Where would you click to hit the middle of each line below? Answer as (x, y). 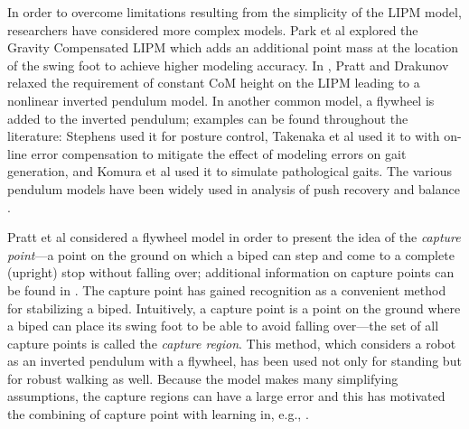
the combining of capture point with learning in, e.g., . (158, 414)
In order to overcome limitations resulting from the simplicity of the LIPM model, (234, 12)
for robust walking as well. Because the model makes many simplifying (203, 378)
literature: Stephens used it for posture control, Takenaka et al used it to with (224, 136)
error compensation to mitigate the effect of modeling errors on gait (219, 153)
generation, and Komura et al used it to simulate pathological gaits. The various (230, 171)
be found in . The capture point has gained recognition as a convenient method (227, 289)
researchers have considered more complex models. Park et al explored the (213, 29)
